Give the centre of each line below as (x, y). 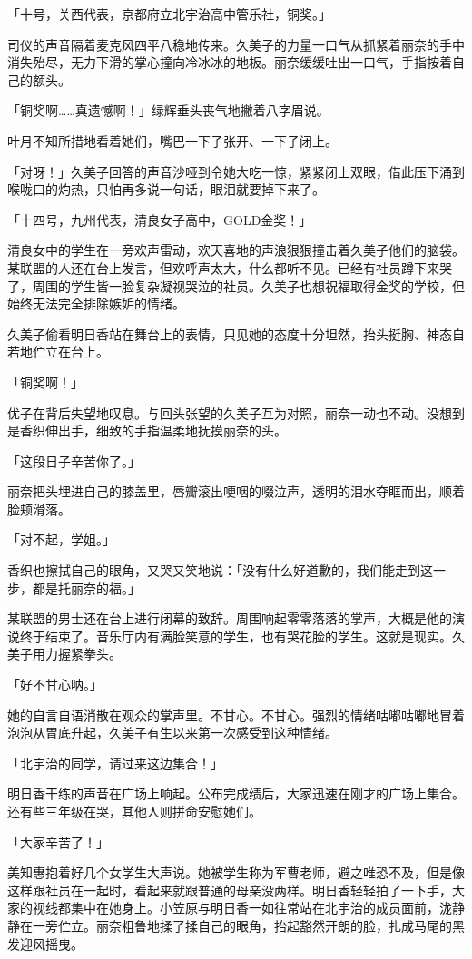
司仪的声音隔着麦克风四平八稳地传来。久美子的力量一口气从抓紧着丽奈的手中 (236, 44)
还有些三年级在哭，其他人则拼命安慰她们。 (134, 811)
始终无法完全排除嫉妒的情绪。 (96, 303)
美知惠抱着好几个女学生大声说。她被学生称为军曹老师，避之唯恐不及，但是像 (236, 872)
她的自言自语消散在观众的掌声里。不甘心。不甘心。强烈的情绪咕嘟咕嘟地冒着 (236, 714)
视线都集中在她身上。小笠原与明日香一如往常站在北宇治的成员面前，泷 (242, 908)
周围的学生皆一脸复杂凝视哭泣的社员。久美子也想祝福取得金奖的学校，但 (248, 285)
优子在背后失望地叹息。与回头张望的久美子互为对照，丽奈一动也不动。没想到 (236, 412)
